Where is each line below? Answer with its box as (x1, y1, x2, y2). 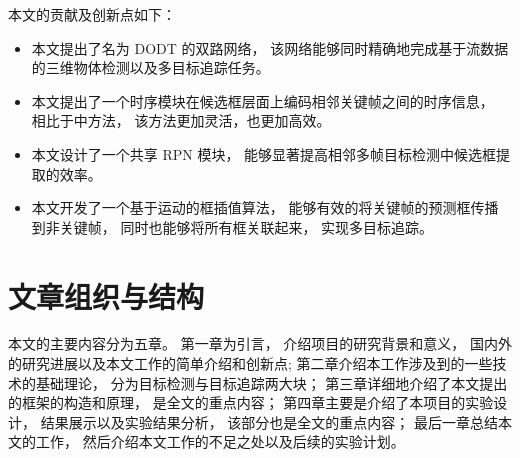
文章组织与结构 (8, 275, 205, 316)
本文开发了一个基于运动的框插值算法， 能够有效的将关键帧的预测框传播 (31, 197, 499, 218)
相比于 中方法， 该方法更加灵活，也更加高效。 (31, 110, 331, 131)
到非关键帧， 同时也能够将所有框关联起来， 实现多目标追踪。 (31, 216, 434, 237)
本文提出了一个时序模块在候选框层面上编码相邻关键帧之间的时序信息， (31, 90, 494, 111)
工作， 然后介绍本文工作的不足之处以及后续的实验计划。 (35, 431, 405, 452)
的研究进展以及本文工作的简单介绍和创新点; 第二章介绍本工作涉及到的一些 (8, 353, 493, 374)
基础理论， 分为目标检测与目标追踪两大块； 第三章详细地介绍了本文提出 (35, 372, 508, 393)
